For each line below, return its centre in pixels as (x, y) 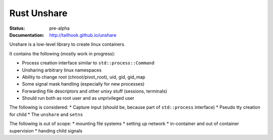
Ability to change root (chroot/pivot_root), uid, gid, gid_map (84, 77)
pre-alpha (60, 28)
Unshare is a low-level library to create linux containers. (67, 44)
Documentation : (27, 35)
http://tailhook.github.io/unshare (83, 35)
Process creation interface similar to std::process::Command (88, 63)
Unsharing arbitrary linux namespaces (62, 70)
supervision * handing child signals (46, 130)
